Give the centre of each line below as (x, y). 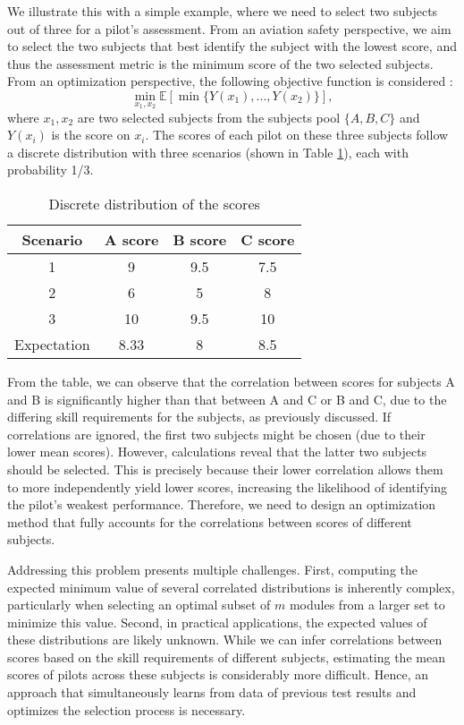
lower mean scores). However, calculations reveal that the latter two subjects (217, 452)
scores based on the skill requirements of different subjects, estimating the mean (226, 657)
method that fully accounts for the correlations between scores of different (210, 521)
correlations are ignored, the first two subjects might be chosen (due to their (216, 434)
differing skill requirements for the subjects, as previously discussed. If (199, 417)
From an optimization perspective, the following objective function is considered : (230, 81)
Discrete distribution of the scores (154, 203)
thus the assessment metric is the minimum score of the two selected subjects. (220, 63)
